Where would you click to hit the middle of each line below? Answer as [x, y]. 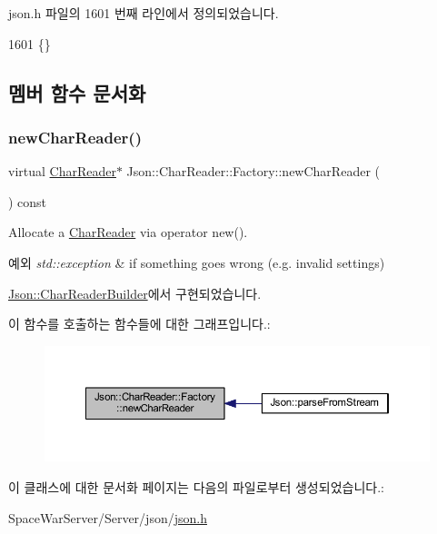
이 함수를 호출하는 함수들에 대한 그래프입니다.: [139, 324]
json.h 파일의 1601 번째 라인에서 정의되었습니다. [144, 13]
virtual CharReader [62, 171]
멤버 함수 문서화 [77, 92]
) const [28, 201]
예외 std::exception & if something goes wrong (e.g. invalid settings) [197, 262]
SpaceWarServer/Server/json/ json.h [108, 517]
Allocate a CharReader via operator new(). [128, 232]
